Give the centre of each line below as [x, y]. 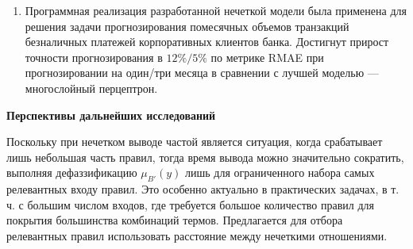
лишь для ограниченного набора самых [280, 172]
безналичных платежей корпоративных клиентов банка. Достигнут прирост [207, 42]
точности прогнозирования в [94, 57]
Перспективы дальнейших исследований [111, 115]
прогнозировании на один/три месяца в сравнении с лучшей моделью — [202, 73]
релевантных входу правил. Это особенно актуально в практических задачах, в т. [203, 189]
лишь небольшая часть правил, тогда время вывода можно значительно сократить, [205, 157]
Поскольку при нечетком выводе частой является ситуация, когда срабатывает [195, 142]
